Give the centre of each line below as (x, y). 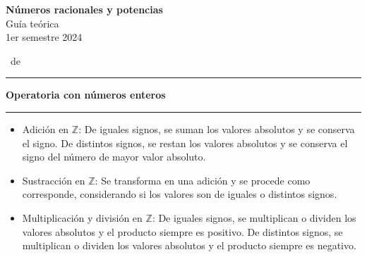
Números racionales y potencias (84, 9)
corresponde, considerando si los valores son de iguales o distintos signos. (180, 194)
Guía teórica (32, 23)
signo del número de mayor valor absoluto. (114, 157)
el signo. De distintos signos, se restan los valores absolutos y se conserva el (185, 143)
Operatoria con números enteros (86, 95)
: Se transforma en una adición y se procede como (203, 180)
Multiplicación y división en (82, 217)
